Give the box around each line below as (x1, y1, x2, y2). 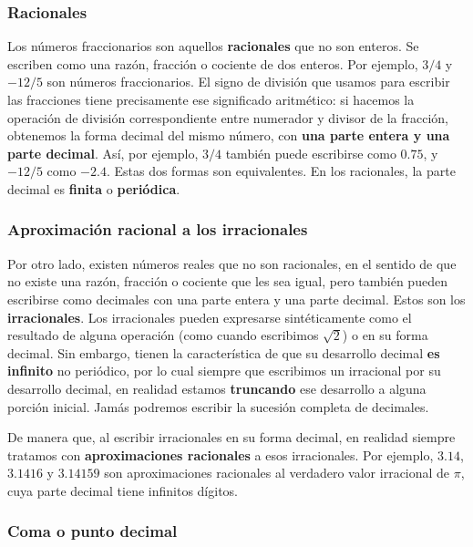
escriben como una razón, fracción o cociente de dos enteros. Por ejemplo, (7, 54, 418, 73)
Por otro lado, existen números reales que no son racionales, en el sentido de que (7, 253, 457, 273)
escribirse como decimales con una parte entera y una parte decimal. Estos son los (7, 289, 466, 308)
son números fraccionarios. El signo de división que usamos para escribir (46, 72, 450, 91)
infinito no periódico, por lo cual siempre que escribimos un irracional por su (7, 361, 441, 380)
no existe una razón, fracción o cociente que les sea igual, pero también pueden (7, 272, 447, 291)
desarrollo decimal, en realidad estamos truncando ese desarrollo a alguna (7, 378, 427, 397)
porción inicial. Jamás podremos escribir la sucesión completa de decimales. (7, 397, 429, 416)
